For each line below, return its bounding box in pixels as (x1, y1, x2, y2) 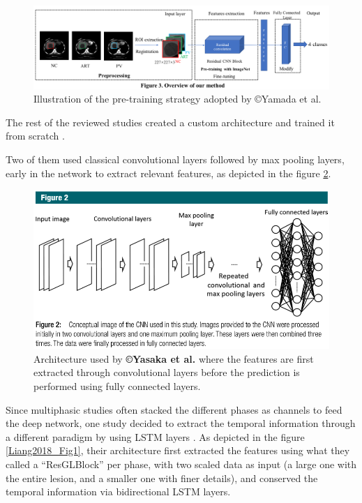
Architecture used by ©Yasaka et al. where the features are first (33, 351, 314, 366)
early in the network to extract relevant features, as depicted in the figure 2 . (6, 165, 331, 180)
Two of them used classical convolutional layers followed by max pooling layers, (6, 152, 345, 167)
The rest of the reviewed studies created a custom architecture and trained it (6, 114, 335, 129)
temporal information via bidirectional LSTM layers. (6, 484, 231, 499)
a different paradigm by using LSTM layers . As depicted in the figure (6, 429, 305, 444)
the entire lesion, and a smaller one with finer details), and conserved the (6, 470, 318, 485)
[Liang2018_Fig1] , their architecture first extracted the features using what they (6, 443, 350, 458)
